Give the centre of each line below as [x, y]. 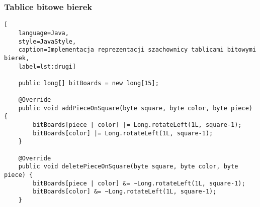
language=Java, [44, 33]
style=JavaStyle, [47, 41]
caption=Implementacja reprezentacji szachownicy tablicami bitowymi [137, 50]
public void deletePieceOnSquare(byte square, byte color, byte [128, 167]
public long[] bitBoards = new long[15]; [89, 83]
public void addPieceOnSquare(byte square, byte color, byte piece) [135, 108]
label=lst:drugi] [47, 66]
